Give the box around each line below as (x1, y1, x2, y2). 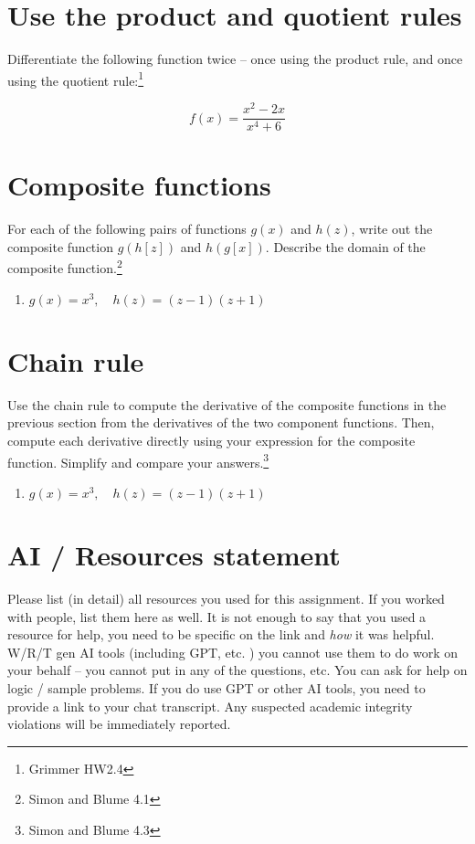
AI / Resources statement (7, 536, 341, 574)
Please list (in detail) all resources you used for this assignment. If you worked (7, 588, 445, 607)
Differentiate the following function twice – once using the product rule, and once (7, 49, 463, 69)
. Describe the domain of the (265, 237, 426, 256)
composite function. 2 (7, 256, 122, 278)
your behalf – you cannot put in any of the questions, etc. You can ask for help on (7, 660, 468, 680)
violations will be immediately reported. (7, 714, 231, 733)
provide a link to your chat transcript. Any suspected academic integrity (7, 696, 413, 715)
